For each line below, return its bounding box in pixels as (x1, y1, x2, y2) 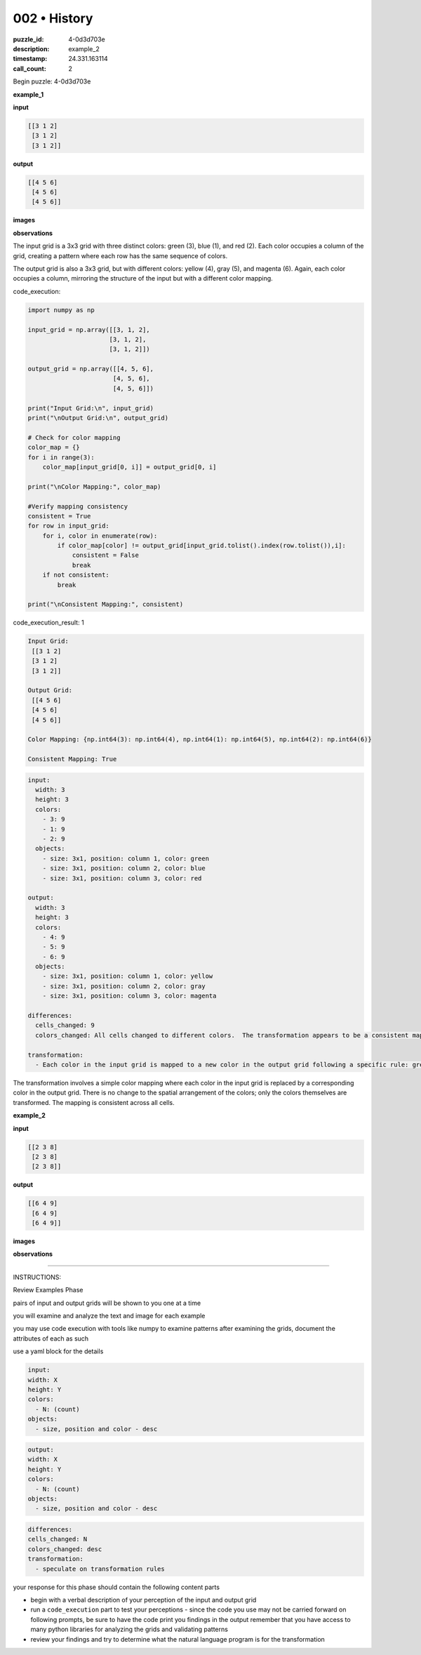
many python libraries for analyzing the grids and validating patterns (30, 1625, 228, 1634)
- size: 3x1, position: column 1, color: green (42, 855, 210, 862)
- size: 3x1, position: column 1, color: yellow (42, 972, 213, 980)
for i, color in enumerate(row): (42, 532, 158, 540)
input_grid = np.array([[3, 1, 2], (27, 326, 150, 333)
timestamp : (13, 55, 48, 63)
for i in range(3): (27, 453, 95, 461)
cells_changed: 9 (35, 1021, 95, 1029)
